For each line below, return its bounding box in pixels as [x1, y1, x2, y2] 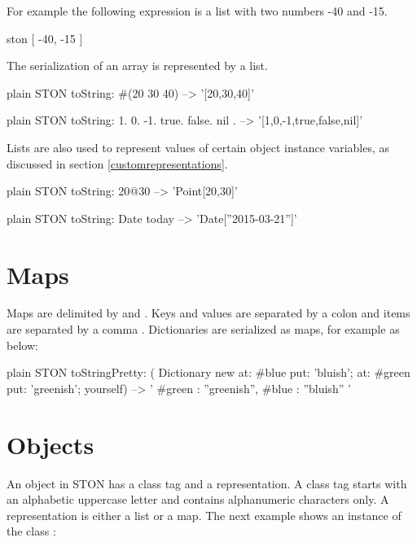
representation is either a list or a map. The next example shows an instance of [7, 506, 402, 523]
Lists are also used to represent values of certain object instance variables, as [7, 138, 390, 155]
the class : [7, 522, 56, 540]
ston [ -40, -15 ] [7, 29, 83, 46]
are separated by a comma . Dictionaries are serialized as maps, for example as [7, 321, 400, 338]
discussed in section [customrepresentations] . [7, 155, 228, 172]
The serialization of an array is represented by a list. [7, 57, 268, 74]
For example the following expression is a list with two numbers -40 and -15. [7, 2, 388, 19]
